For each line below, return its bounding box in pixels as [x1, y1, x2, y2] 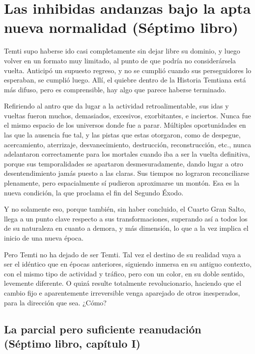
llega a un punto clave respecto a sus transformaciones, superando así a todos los [4, 213, 248, 223]
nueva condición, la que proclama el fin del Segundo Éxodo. [4, 187, 184, 197]
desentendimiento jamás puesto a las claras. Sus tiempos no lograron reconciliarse [4, 168, 250, 178]
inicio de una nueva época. [4, 233, 84, 243]
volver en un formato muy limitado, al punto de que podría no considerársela [4, 55, 236, 65]
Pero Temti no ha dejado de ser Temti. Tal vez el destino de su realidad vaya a [4, 249, 241, 259]
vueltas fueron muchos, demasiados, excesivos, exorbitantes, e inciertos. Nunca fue [4, 110, 251, 120]
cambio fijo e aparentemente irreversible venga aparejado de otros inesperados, [4, 287, 240, 298]
